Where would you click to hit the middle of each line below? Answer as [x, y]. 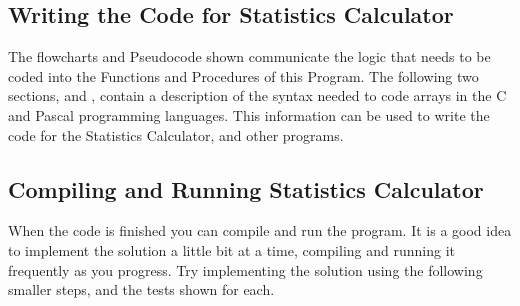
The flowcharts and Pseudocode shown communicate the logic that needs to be [249, 56]
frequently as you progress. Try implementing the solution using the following [245, 269]
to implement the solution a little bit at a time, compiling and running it [231, 249]
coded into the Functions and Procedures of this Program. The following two [243, 75]
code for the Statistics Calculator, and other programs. [176, 134]
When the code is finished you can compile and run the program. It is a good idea [260, 230]
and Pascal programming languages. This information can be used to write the [249, 114]
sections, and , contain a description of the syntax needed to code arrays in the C [257, 95]
